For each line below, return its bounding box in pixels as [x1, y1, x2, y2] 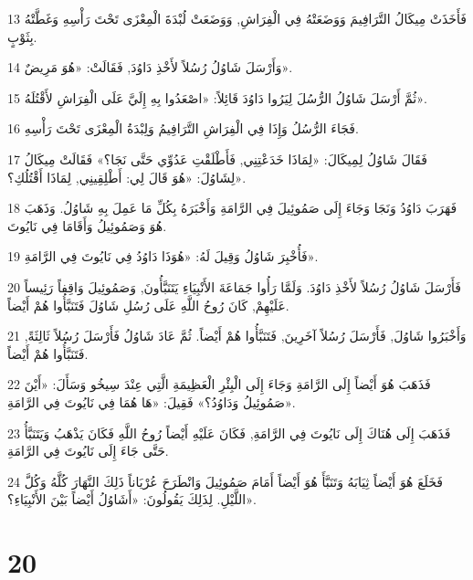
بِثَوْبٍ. [7, 26, 37, 46]
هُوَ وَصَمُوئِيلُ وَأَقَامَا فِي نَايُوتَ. [7, 216, 167, 235]
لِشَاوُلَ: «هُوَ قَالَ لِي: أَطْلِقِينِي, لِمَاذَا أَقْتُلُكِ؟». [7, 167, 247, 186]
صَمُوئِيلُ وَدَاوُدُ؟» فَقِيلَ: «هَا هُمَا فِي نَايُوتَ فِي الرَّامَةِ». [7, 392, 296, 411]
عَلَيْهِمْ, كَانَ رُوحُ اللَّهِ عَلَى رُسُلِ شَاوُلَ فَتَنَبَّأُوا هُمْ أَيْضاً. [7, 295, 289, 314]
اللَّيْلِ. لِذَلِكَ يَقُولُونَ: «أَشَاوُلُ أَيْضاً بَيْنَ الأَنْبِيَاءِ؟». [7, 490, 257, 509]
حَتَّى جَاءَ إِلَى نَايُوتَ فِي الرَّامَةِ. [7, 441, 169, 460]
